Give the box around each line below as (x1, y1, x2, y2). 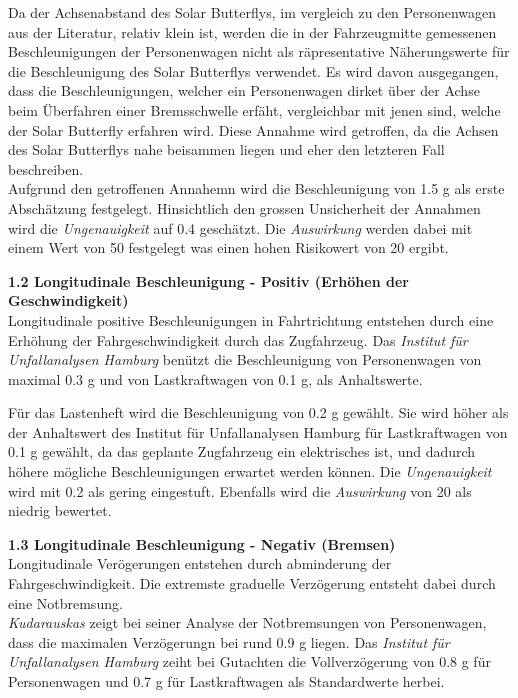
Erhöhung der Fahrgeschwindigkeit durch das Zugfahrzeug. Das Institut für (8, 329, 468, 350)
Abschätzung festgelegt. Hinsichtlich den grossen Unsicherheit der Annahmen (8, 197, 481, 218)
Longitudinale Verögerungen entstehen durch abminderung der (8, 553, 392, 574)
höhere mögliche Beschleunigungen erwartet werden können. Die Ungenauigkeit (8, 461, 492, 482)
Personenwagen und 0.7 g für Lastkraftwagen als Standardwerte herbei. (8, 671, 445, 691)
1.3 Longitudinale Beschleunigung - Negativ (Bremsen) (8, 533, 396, 554)
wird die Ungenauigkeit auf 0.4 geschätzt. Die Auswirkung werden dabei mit (8, 217, 473, 238)
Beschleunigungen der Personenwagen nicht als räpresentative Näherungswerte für (8, 41, 510, 62)
